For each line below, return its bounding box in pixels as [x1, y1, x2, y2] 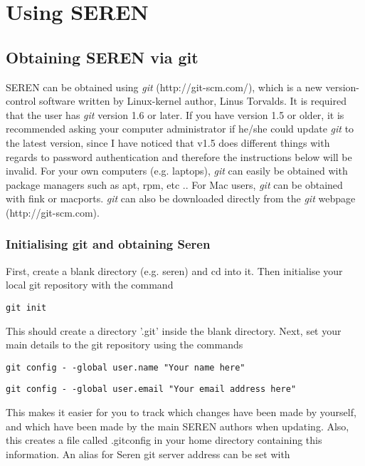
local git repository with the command [6, 277, 174, 292]
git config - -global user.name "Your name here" [6, 362, 245, 373]
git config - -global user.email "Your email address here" [6, 384, 297, 395]
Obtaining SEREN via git [6, 46, 199, 68]
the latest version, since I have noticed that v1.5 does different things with [6, 135, 330, 150]
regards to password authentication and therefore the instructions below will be [6, 149, 352, 164]
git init [6, 302, 47, 313]
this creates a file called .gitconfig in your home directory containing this [6, 433, 322, 447]
